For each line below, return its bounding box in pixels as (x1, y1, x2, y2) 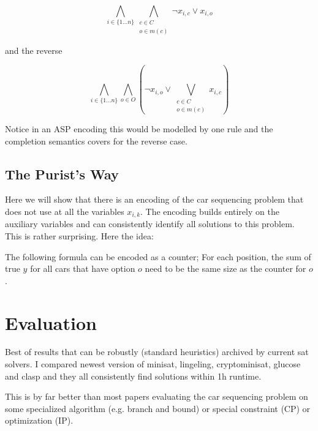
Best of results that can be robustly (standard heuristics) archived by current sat (5, 345, 309, 358)
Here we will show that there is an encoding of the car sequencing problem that (5, 193, 304, 206)
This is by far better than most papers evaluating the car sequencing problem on (5, 390, 308, 403)
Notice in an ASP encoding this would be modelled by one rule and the (5, 122, 273, 135)
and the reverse (5, 43, 62, 56)
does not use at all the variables (5, 204, 124, 217)
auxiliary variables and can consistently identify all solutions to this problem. (5, 217, 295, 230)
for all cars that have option (30, 262, 135, 275)
